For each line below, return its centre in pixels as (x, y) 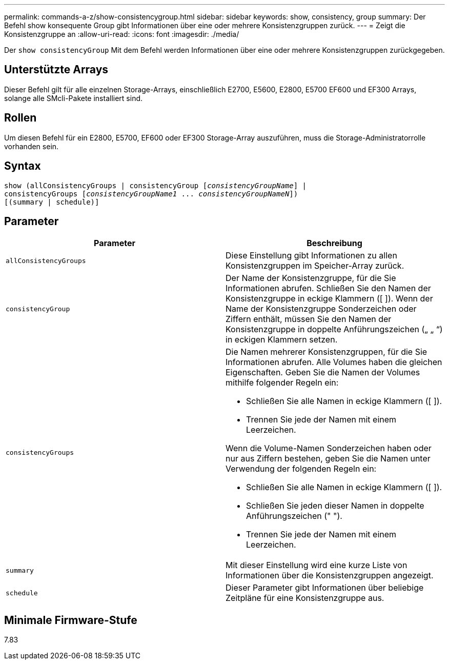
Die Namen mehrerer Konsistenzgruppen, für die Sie (326, 352)
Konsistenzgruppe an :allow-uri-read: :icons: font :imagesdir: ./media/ (122, 34)
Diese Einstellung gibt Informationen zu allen (311, 256)
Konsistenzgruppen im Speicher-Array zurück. (315, 266)
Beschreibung (334, 243)
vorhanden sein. (32, 146)
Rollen (21, 118)
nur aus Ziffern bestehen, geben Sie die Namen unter (328, 459)
